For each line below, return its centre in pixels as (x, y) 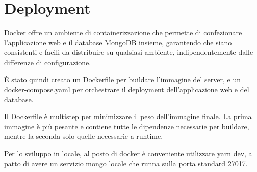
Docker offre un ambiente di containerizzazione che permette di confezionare (123, 32)
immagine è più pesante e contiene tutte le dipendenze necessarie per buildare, (127, 126)
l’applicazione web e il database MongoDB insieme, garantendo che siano (118, 42)
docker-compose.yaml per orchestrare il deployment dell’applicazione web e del (127, 89)
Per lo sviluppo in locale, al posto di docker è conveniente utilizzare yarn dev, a (128, 153)
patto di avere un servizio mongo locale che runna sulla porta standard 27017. (126, 163)
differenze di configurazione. (48, 62)
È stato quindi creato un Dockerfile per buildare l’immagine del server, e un (122, 79)
